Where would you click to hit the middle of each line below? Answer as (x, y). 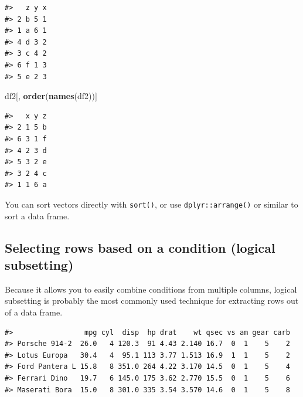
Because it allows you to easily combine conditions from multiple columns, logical (151, 289)
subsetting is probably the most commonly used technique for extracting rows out (152, 301)
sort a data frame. (37, 216)
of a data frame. (34, 312)
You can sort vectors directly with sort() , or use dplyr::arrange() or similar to (151, 204)
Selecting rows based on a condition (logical (140, 247)
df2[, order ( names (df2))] (51, 96)
